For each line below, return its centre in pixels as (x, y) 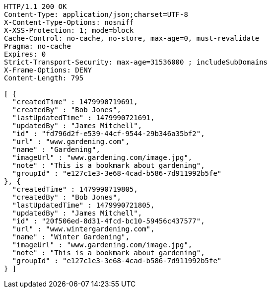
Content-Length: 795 (44, 78)
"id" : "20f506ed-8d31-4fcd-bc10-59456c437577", (108, 221)
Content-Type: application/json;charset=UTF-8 (96, 14)
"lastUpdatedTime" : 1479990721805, (83, 205)
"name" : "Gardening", (56, 149)
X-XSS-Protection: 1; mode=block (69, 30)
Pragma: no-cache (37, 46)
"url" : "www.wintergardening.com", (83, 229)
